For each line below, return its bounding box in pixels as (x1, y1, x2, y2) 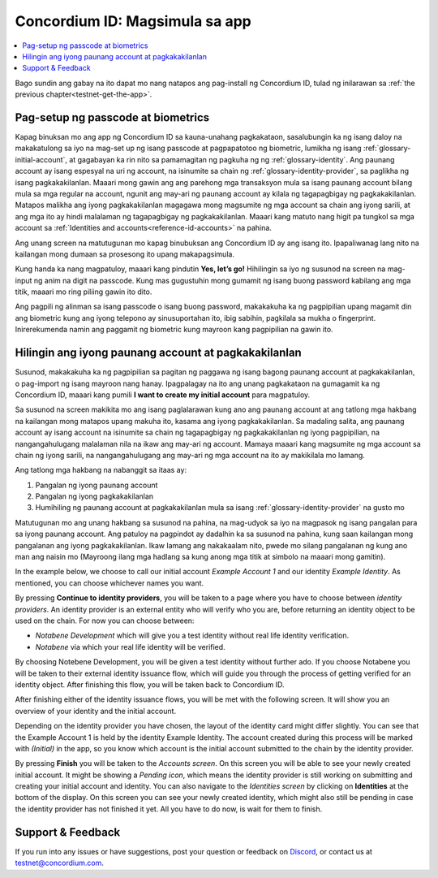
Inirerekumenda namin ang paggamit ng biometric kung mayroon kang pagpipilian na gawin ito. (15, 325, 333, 335)
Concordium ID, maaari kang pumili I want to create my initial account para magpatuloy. (15, 390, 311, 400)
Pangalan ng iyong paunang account (35, 480, 158, 490)
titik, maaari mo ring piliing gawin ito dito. (15, 287, 152, 296)
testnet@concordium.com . (15, 858, 105, 868)
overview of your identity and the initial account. (15, 706, 177, 716)
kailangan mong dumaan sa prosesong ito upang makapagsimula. (15, 249, 235, 259)
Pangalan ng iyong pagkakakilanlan (35, 491, 154, 501)
